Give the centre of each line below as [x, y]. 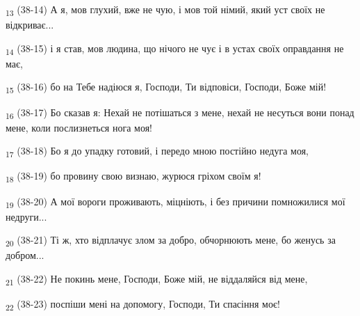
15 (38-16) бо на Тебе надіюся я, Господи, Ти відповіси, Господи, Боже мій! [166, 88]
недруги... [26, 216]
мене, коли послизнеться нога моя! [79, 127]
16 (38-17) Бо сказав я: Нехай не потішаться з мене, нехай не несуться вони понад [180, 113]
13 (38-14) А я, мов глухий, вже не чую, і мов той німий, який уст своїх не [165, 10]
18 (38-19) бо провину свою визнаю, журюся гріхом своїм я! [133, 177]
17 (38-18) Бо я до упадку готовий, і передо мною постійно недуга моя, [157, 152]
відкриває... [30, 25]
